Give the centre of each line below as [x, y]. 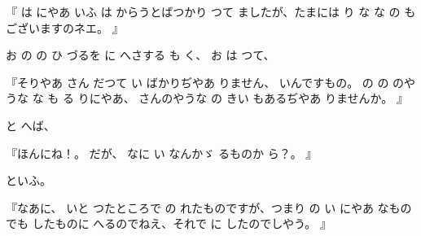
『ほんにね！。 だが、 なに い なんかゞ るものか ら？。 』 [162, 153]
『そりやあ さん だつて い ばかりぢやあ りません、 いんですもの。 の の [197, 82]
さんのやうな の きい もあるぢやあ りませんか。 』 [273, 98]
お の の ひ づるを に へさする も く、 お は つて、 [140, 55]
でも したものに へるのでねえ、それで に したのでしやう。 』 [169, 223]
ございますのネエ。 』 [65, 27]
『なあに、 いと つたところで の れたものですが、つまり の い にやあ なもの [209, 207]
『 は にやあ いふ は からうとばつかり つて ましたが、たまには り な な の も [211, 11]
